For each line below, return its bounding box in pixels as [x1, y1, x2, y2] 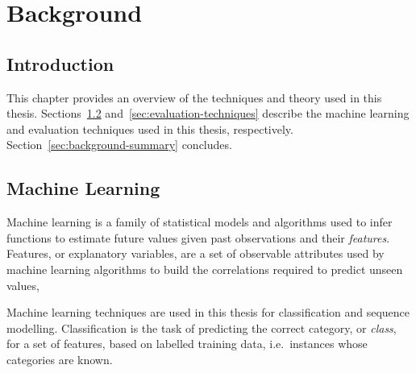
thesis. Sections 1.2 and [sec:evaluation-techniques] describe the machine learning [6, 105, 410, 122]
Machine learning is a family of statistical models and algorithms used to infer [6, 213, 393, 230]
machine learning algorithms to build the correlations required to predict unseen [6, 260, 403, 277]
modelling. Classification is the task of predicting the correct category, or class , [6, 319, 397, 336]
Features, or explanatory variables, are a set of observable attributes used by [6, 245, 385, 262]
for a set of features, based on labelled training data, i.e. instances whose [6, 335, 368, 352]
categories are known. [6, 350, 113, 367]
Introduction [6, 51, 114, 76]
